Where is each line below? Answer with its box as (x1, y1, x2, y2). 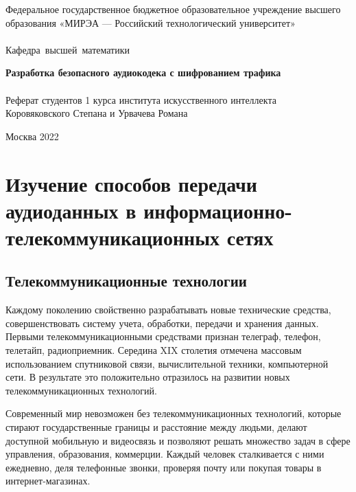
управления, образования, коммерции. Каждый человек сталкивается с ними (5, 447, 324, 461)
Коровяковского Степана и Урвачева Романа (5, 106, 188, 120)
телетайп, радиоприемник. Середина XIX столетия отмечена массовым (5, 343, 302, 357)
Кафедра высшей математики (5, 42, 130, 56)
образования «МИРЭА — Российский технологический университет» (5, 15, 296, 30)
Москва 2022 (5, 128, 59, 143)
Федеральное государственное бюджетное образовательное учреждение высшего (5, 2, 341, 16)
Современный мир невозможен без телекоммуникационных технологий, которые (5, 406, 342, 421)
